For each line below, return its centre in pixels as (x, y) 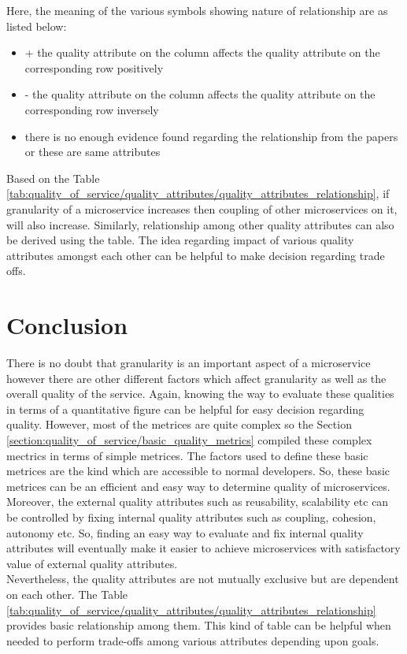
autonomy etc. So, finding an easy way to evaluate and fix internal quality (185, 532)
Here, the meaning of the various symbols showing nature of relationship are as (197, 10)
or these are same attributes (92, 152)
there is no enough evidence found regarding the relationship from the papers (211, 136)
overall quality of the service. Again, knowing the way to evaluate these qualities (200, 394)
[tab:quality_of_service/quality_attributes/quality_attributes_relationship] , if (198, 193)
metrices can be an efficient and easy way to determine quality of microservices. (198, 486)
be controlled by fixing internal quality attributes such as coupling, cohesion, (191, 517)
